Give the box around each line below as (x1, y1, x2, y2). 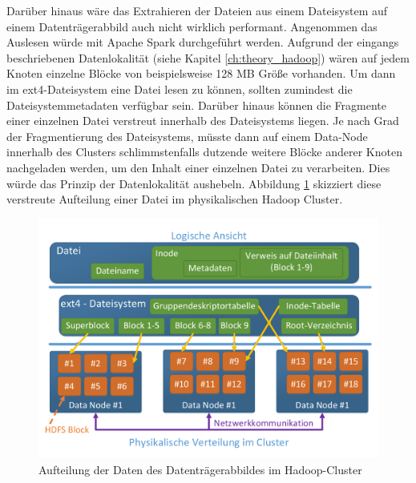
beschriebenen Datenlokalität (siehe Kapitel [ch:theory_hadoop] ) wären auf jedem (6, 49, 410, 66)
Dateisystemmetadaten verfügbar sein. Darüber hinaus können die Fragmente (6, 96, 386, 113)
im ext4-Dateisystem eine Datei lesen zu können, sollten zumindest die (6, 80, 353, 97)
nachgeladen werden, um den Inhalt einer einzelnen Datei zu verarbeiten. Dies (6, 159, 390, 175)
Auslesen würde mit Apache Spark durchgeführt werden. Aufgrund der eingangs (6, 34, 399, 50)
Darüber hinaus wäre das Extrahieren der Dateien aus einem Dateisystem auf (6, 2, 388, 18)
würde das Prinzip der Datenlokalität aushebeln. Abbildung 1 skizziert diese (6, 175, 382, 191)
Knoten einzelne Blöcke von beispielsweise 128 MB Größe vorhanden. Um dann (6, 65, 396, 82)
